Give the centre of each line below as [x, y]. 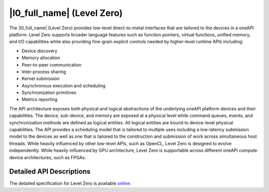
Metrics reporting [39, 99]
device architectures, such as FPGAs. [48, 157]
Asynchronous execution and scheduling [64, 86]
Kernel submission [41, 79]
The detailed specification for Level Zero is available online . [70, 184]
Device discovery [39, 51]
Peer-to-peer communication [52, 65]
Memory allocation [41, 58]
